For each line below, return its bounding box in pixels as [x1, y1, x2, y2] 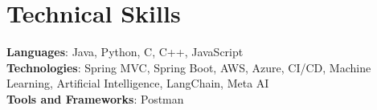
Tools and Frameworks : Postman [6, 90, 184, 107]
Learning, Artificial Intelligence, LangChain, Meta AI [6, 75, 269, 92]
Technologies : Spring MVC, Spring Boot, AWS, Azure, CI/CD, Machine [6, 59, 371, 75]
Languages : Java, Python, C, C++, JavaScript [6, 43, 244, 60]
